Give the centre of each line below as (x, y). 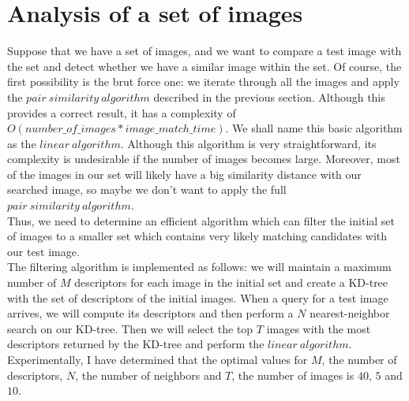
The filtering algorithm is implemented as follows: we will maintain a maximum (199, 267)
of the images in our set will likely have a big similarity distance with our (184, 174)
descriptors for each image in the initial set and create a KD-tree (231, 282)
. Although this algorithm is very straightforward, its (248, 143)
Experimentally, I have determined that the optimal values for (158, 359)
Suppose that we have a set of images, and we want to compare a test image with (204, 51)
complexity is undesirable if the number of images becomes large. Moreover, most (204, 159)
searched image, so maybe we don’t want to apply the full (147, 189)
